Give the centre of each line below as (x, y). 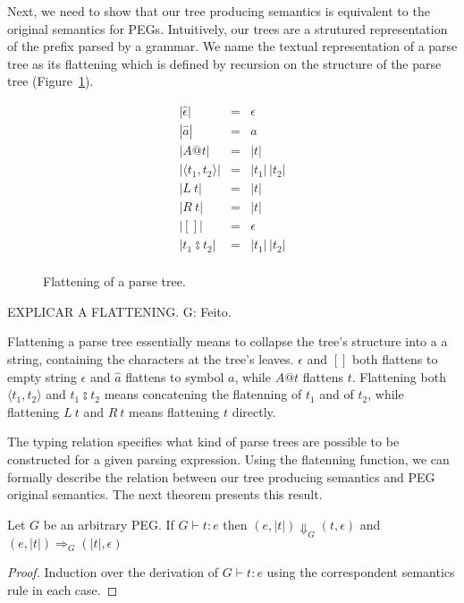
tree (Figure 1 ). (51, 81)
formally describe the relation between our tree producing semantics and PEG (221, 476)
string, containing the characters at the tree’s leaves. (151, 359)
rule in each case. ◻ (63, 589)
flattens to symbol (175, 376)
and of (337, 394)
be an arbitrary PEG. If (109, 524)
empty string (42, 376)
